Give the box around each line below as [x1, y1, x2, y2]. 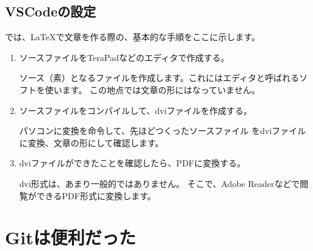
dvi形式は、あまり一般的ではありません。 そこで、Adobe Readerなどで [19, 177, 300, 189]
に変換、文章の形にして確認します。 [19, 136, 164, 149]
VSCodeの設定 [5, 2, 96, 21]
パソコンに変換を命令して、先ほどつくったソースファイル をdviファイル [19, 124, 306, 137]
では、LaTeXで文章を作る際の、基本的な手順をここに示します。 [5, 30, 261, 43]
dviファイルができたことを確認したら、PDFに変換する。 [19, 157, 246, 169]
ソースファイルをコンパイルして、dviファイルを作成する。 [19, 104, 253, 116]
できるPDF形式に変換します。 [36, 189, 156, 202]
